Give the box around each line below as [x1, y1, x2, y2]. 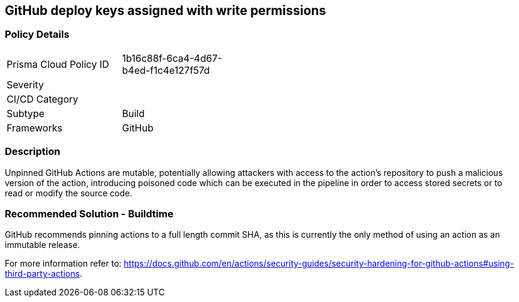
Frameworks [7, 121, 62, 134]
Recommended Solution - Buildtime [5, 207, 173, 220]
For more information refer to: [5, 258, 122, 269]
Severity [7, 78, 44, 91]
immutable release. [5, 240, 80, 250]
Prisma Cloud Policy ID [7, 58, 109, 70]
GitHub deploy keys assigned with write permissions [5, 3, 326, 18]
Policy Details [5, 28, 70, 41]
